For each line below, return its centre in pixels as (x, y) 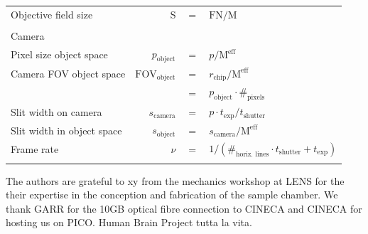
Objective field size (52, 14)
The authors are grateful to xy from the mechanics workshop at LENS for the (175, 180)
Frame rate (35, 149)
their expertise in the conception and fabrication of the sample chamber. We (172, 195)
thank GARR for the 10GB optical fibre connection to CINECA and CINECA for (184, 208)
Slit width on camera (56, 111)
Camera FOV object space (68, 74)
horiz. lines (253, 154)
